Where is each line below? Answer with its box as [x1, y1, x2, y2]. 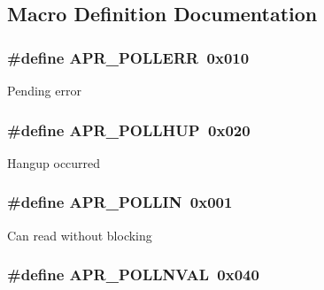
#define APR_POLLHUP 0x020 [7, 118, 251, 141]
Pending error [7, 81, 81, 99]
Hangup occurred [7, 153, 101, 172]
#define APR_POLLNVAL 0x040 [7, 263, 259, 286]
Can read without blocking [7, 225, 152, 244]
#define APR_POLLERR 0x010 [7, 46, 250, 68]
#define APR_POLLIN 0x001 [7, 191, 233, 213]
